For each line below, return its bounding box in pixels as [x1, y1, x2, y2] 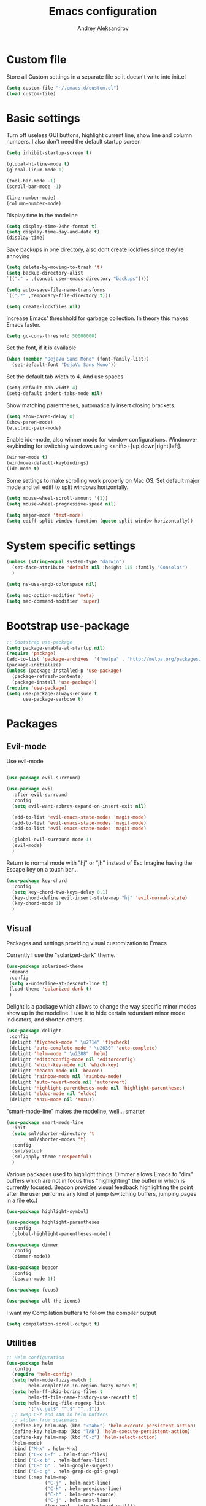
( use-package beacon [6, 1264, 59, 1271]
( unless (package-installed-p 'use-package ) [6, 668, 122, 674]
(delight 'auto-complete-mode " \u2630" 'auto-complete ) [9, 1045, 158, 1051]
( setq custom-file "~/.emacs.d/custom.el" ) [6, 85, 120, 91]
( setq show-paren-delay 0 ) [6, 413, 75, 419]
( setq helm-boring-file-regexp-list [12, 1400, 105, 1406]
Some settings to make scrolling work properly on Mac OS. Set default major [6, 477, 200, 484]
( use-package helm [6, 1360, 53, 1366]
